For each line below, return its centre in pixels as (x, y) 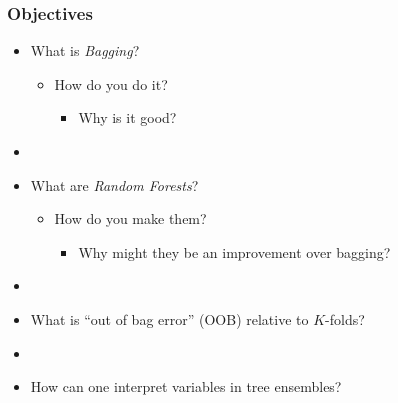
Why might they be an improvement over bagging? (234, 251)
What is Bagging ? (85, 50)
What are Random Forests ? (114, 184)
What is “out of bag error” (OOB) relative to (169, 318)
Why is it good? (127, 117)
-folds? (345, 318)
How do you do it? (111, 83)
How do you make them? (130, 218)
